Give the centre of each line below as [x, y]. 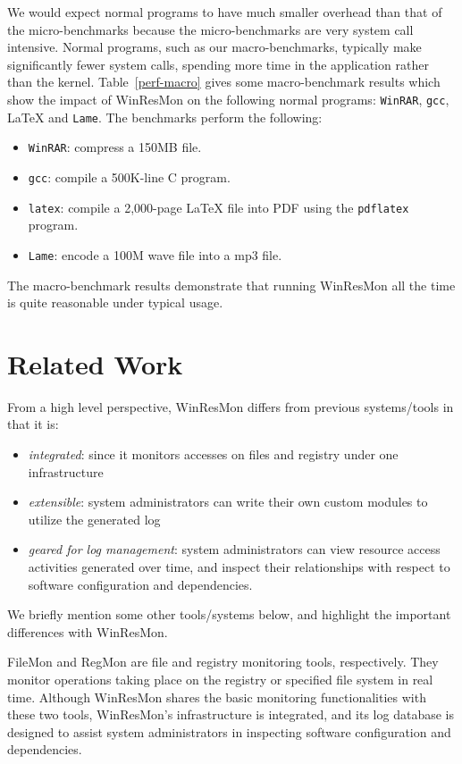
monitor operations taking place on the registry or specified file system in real [220, 679]
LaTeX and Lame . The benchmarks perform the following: [165, 117]
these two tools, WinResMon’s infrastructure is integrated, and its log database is [231, 714]
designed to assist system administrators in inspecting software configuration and [229, 731]
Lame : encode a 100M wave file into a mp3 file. [155, 254]
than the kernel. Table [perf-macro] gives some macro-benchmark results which [224, 82]
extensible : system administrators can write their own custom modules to [228, 502]
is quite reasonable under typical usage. [115, 302]
